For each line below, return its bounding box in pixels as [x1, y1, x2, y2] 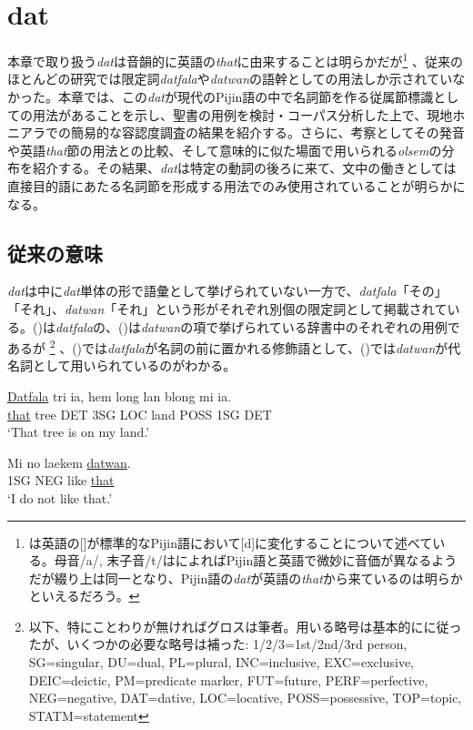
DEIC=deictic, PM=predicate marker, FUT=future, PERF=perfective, [28, 670, 428, 689]
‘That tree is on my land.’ [7, 422, 150, 441]
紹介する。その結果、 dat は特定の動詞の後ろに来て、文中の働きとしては [32, 158, 457, 177]
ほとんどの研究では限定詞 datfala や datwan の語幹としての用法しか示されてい [7, 69, 453, 88]
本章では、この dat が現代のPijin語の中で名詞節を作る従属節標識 [57, 86, 434, 106]
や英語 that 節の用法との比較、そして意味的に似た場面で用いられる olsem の [7, 140, 442, 159]
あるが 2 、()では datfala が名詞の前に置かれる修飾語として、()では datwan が [7, 336, 448, 357]
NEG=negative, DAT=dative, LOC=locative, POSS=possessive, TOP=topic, [28, 688, 462, 707]
